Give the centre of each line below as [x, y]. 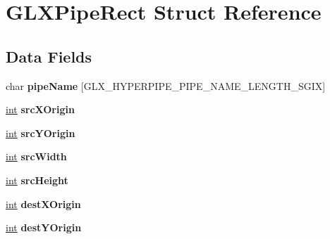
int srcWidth [36, 156]
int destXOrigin [43, 204]
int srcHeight [37, 180]
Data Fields [49, 56]
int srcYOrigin [41, 133]
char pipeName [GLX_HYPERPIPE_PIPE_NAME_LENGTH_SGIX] [166, 85]
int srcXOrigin [40, 109]
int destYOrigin [44, 227]
